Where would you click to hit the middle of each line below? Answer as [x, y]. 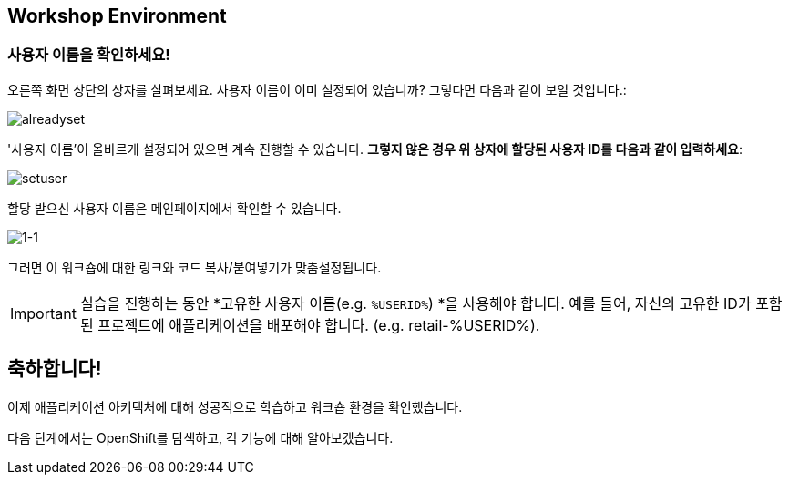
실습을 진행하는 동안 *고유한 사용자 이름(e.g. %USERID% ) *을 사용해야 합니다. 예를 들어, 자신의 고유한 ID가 [415, 303]
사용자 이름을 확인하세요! [89, 55]
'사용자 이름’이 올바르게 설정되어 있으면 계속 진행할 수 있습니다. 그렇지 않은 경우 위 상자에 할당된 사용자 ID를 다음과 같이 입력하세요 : [375, 149]
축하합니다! [55, 369]
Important [43, 313]
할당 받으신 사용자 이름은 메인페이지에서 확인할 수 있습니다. [174, 208]
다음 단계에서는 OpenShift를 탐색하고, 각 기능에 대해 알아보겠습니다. [200, 437]
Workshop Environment [117, 16]
